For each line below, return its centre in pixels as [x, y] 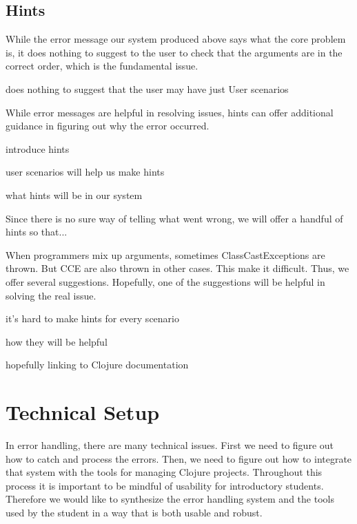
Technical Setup [83, 412]
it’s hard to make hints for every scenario [92, 318]
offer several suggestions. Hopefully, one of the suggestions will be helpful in [165, 281]
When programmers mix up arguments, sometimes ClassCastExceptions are [165, 254]
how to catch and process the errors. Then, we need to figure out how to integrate [179, 458]
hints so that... [37, 232]
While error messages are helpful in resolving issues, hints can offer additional [170, 112]
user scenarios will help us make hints [85, 172]
